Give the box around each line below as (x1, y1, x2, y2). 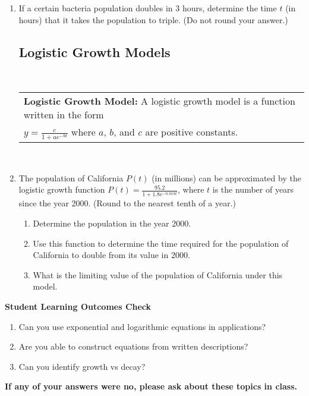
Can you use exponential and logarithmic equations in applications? (18, 320, 266, 332)
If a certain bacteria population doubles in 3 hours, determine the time (18, 2, 277, 14)
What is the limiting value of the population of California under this (33, 268, 283, 281)
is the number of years (212, 183, 294, 196)
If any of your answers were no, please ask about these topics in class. (5, 380, 298, 392)
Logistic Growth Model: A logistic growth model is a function (23, 93, 295, 108)
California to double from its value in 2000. (33, 249, 190, 261)
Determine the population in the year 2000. (33, 217, 191, 230)
